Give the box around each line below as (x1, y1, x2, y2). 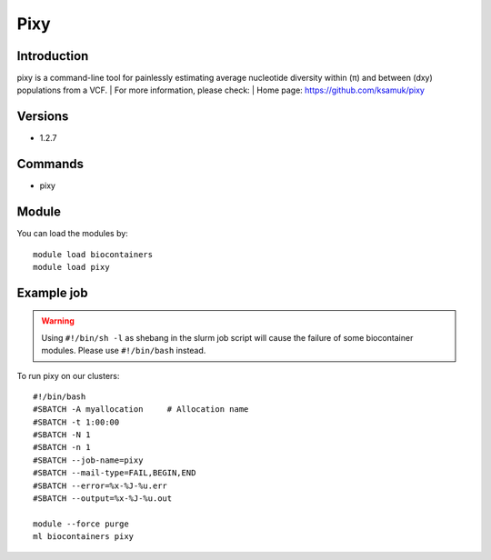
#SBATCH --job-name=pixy (33, 455, 144, 465)
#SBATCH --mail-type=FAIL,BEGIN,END (33, 468, 196, 478)
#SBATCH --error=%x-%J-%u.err (33, 480, 168, 491)
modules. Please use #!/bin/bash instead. (41, 345, 206, 356)
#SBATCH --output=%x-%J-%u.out (33, 494, 173, 504)
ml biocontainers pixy (33, 532, 135, 542)
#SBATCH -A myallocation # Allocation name (33, 405, 249, 415)
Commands (16, 156, 85, 172)
